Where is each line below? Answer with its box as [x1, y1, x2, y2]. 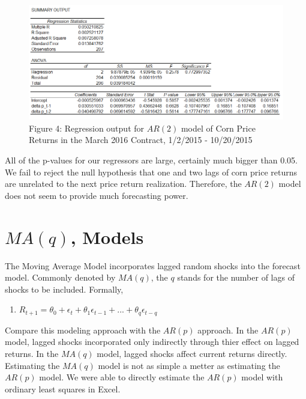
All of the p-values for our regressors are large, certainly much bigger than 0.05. [5, 154, 298, 166]
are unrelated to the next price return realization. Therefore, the [5, 177, 242, 190]
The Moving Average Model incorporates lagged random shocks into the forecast [5, 259, 301, 272]
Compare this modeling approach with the [5, 323, 161, 336]
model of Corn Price [181, 121, 256, 134]
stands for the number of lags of [177, 271, 295, 284]
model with [241, 371, 283, 383]
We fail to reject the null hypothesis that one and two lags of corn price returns [5, 165, 298, 178]
